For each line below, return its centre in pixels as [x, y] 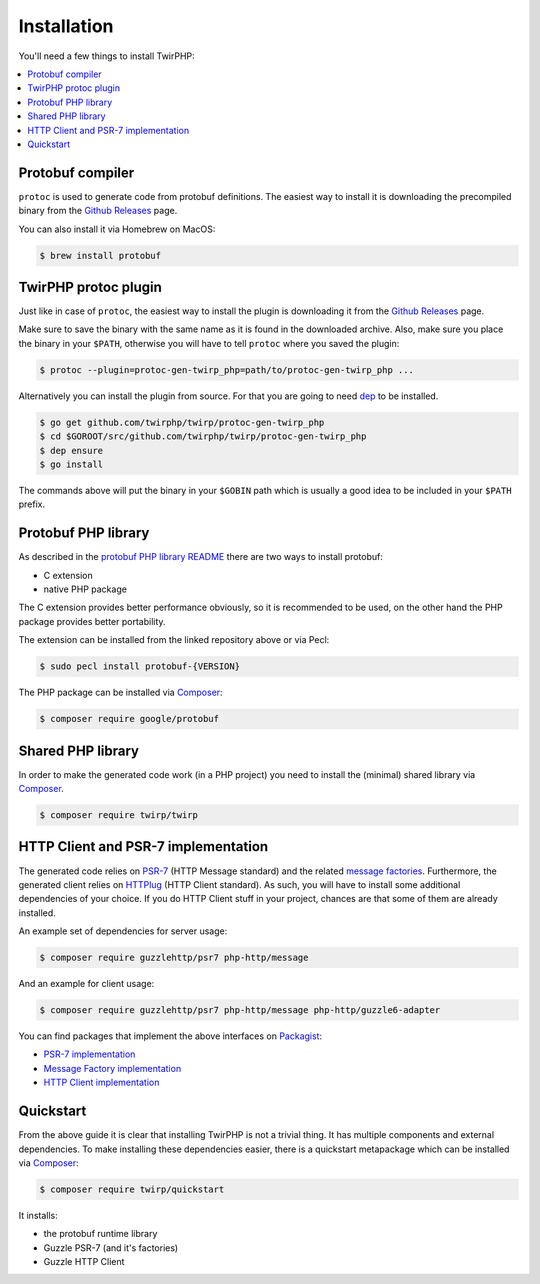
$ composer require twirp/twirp [119, 815]
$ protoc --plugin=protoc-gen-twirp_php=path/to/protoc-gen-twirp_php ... [227, 369]
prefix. [32, 504]
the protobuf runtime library [100, 1234]
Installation [66, 26]
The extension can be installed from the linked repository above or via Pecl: [174, 640]
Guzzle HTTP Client [84, 1262]
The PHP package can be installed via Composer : [121, 692]
